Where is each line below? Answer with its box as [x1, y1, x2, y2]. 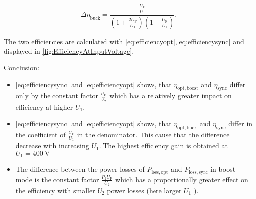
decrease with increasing [15, 140, 89, 151]
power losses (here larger [107, 185, 182, 195]
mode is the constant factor [15, 174, 99, 184]
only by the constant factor [15, 90, 98, 101]
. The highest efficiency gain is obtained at [99, 140, 228, 151]
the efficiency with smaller [15, 185, 95, 195]
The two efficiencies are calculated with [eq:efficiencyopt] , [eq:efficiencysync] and [4, 36, 244, 46]
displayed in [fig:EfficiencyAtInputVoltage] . [4, 46, 134, 56]
